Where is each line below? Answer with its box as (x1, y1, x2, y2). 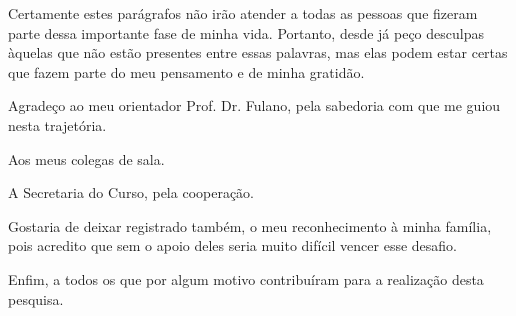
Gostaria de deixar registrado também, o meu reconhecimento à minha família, (8, 215, 492, 236)
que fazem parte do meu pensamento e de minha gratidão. (8, 61, 365, 82)
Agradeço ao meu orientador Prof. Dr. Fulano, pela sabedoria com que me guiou (8, 95, 501, 116)
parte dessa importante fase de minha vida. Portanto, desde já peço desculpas (8, 22, 484, 43)
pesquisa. (8, 288, 64, 309)
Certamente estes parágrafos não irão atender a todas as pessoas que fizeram (8, 3, 478, 23)
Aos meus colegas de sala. (8, 148, 165, 169)
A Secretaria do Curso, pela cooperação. (8, 182, 255, 203)
